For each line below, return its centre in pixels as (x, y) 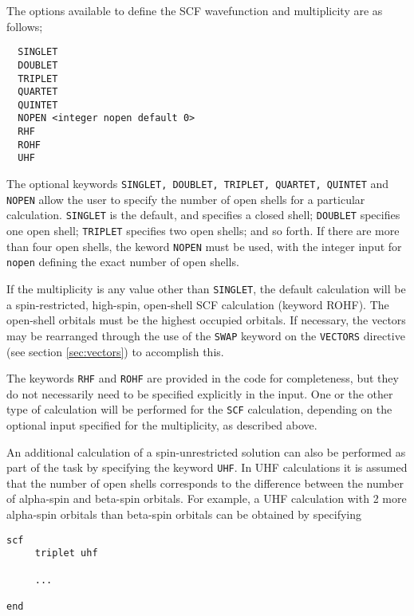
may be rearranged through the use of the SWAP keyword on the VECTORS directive (206, 335)
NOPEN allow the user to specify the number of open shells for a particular (186, 199)
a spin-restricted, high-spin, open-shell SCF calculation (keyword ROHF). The (198, 304)
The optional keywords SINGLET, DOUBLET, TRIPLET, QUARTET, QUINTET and (198, 184)
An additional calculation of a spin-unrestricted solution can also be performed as (206, 451)
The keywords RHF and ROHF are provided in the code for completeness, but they (203, 378)
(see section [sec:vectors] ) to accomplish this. (115, 351)
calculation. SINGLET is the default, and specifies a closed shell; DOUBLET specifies (203, 215)
